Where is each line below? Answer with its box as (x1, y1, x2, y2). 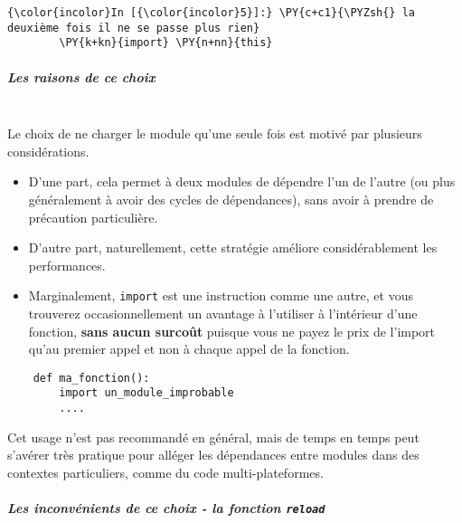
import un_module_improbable (59, 386, 234, 400)
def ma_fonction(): (33, 371, 150, 385)
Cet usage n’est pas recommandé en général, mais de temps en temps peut (7, 427, 420, 446)
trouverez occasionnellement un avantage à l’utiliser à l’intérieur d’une (28, 303, 418, 322)
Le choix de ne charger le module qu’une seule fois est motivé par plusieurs (7, 124, 422, 143)
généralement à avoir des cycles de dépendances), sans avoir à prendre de (28, 189, 434, 208)
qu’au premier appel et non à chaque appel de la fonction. (28, 339, 350, 358)
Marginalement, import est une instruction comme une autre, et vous (28, 286, 413, 305)
